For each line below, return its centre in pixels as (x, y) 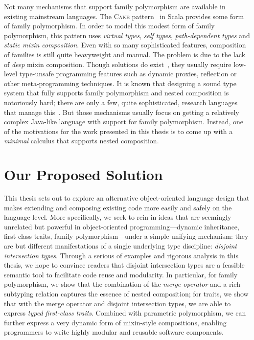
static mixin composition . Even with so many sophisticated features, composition (125, 45)
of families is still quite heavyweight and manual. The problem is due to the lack (125, 54)
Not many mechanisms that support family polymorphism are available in (115, 6)
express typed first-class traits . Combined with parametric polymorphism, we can (125, 313)
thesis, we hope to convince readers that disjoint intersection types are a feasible (124, 265)
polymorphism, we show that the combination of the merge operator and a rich (122, 284)
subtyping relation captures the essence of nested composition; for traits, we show (126, 293)
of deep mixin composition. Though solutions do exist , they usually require (118, 64)
